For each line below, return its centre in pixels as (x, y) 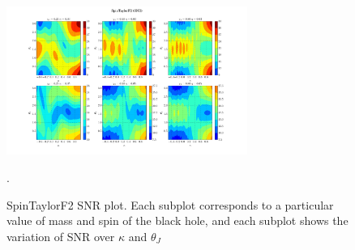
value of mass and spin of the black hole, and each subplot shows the (177, 220)
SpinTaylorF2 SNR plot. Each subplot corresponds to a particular (170, 204)
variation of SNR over (61, 236)
